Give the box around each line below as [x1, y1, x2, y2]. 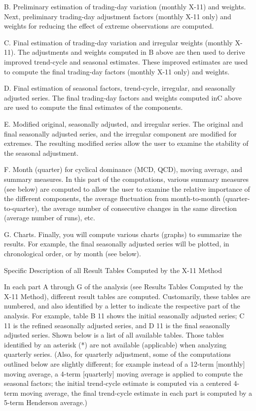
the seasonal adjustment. [4, 147, 79, 158]
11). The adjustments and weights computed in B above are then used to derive [4, 47, 245, 57]
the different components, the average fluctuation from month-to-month [4, 193, 220, 204]
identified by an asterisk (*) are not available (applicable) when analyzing [4, 339, 226, 349]
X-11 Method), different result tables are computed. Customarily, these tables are [4, 291, 251, 301]
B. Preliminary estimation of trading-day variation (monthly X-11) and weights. [4, 1, 246, 11]
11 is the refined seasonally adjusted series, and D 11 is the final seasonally [4, 320, 230, 330]
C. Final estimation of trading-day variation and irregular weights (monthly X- [4, 37, 243, 47]
